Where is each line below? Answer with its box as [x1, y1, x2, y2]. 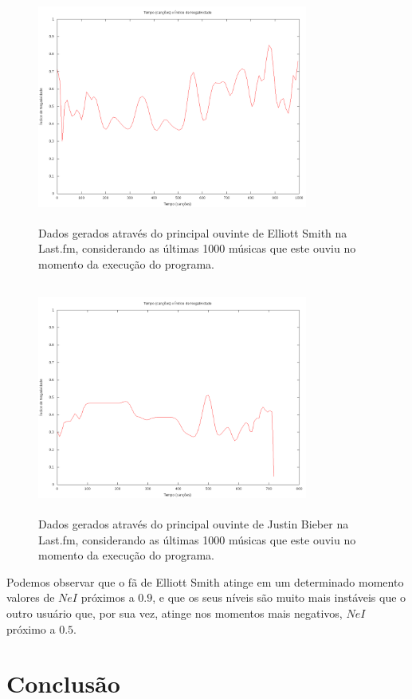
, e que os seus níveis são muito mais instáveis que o [152, 589, 406, 606]
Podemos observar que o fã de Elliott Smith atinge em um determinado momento [6, 573, 404, 590]
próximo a [6, 620, 56, 637]
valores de [6, 589, 55, 606]
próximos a [80, 589, 135, 606]
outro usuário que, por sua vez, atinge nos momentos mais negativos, [6, 604, 343, 621]
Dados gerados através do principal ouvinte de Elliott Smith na [38, 224, 347, 241]
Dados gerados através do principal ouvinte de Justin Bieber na [38, 515, 349, 532]
